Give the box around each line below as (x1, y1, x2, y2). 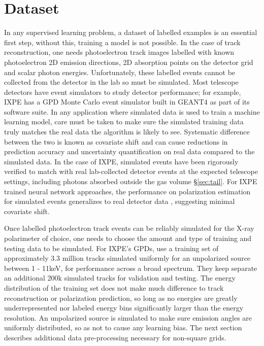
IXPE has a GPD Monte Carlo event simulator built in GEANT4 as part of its (4, 96, 250, 107)
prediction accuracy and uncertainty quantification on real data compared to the (4, 146, 255, 157)
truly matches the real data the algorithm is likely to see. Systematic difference (4, 126, 250, 137)
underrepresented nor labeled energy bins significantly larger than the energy (4, 302, 244, 313)
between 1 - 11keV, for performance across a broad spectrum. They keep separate (4, 262, 257, 273)
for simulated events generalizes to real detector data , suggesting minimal (4, 196, 235, 206)
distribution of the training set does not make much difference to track (4, 282, 224, 293)
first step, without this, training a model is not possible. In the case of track (4, 37, 241, 47)
